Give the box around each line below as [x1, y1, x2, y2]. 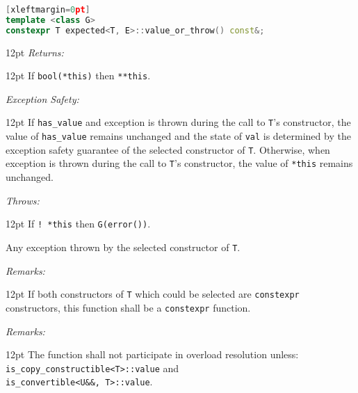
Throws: [6, 193, 40, 207]
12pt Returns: [6, 45, 64, 59]
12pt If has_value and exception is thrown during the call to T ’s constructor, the [6, 115, 351, 129]
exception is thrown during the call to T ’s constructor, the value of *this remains [6, 156, 353, 170]
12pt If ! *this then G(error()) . [6, 216, 151, 231]
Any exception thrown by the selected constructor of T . [6, 239, 241, 254]
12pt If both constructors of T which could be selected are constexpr [6, 287, 300, 301]
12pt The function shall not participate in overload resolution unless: [6, 347, 299, 362]
